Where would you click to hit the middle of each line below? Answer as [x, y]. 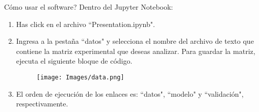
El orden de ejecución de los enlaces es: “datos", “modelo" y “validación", [130, 93]
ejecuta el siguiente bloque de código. [74, 61]
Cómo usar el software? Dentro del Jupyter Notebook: [89, 7]
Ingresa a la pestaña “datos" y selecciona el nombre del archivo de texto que [135, 41]
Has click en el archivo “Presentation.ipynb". [85, 24]
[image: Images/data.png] [80, 77]
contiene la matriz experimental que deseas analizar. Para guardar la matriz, [136, 51]
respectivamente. [42, 104]
